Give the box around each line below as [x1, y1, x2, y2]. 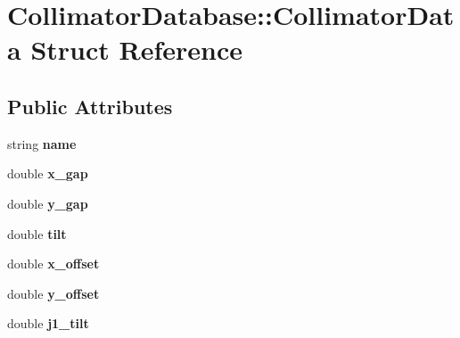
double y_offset [7, 284, 100, 302]
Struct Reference [30, 31, 242, 68]
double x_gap [7, 164, 88, 183]
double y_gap [7, 194, 88, 212]
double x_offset [7, 254, 100, 273]
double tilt [7, 224, 67, 243]
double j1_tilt [7, 314, 89, 333]
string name [7, 134, 77, 153]
